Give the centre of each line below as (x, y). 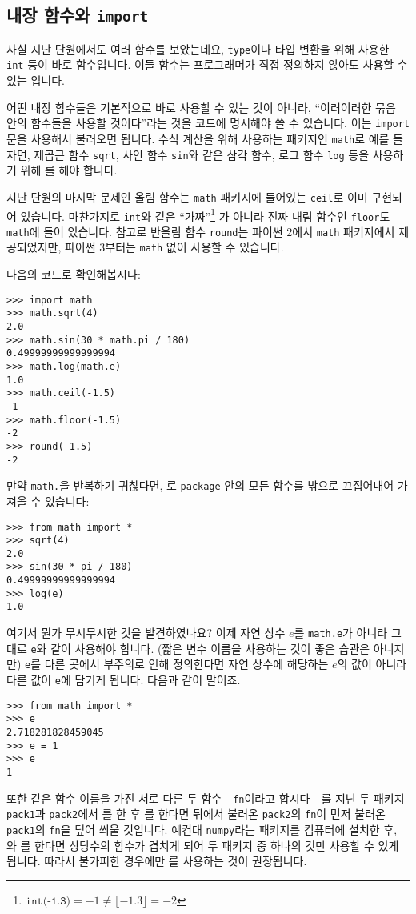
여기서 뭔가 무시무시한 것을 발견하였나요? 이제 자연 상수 (146, 633)
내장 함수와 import (78, 15)
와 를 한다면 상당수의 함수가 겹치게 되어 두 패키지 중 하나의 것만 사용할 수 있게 (203, 845)
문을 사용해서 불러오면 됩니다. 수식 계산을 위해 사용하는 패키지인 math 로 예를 (198, 138)
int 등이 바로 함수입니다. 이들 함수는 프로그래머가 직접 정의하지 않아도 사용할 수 (207, 64)
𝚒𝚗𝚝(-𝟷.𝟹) (48, 901)
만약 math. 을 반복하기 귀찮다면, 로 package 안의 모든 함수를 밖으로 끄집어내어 (200, 485)
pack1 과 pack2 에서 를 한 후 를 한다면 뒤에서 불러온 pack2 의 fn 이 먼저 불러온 (196, 814)
